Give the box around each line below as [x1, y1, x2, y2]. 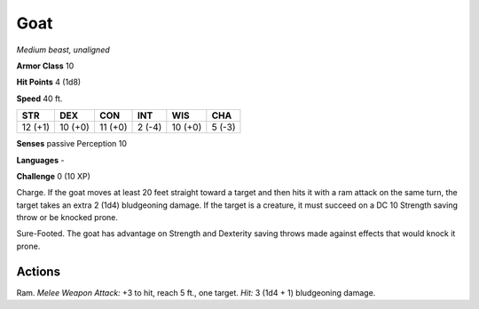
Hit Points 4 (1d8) [16, 76, 82, 88]
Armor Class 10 [16, 60, 75, 71]
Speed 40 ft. [16, 93, 63, 104]
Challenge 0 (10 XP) [16, 170, 90, 181]
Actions [16, 264, 61, 279]
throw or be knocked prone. [16, 212, 119, 223]
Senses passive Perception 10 [16, 139, 128, 149]
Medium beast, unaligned [16, 44, 110, 55]
